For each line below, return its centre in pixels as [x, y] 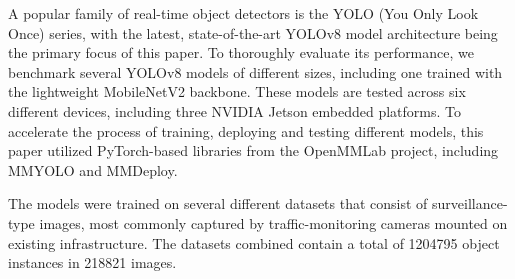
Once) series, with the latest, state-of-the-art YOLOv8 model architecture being [253, 32]
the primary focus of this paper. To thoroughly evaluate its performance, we [241, 52]
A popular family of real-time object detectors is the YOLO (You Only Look [243, 13]
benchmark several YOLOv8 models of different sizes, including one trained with [255, 71]
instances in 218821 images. [92, 262]
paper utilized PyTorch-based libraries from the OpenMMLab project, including [253, 150]
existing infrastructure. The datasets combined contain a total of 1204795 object [254, 242]
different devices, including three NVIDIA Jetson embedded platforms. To [235, 110]
